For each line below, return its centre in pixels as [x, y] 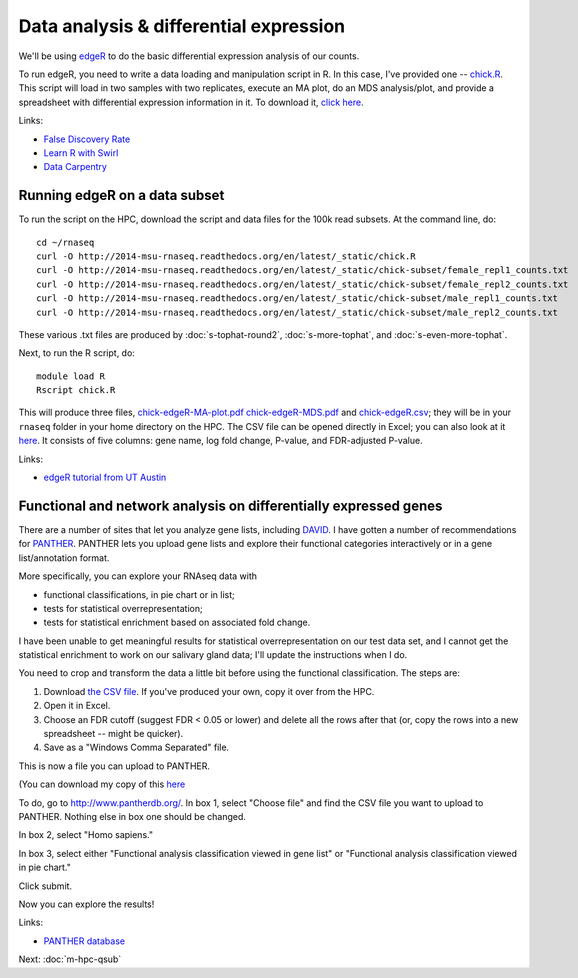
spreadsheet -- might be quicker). [113, 734]
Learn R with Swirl [81, 152]
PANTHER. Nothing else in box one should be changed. [132, 816]
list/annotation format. [64, 557]
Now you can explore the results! [86, 904]
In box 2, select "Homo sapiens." [86, 835]
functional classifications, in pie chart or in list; [139, 594]
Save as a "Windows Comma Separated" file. [136, 747]
